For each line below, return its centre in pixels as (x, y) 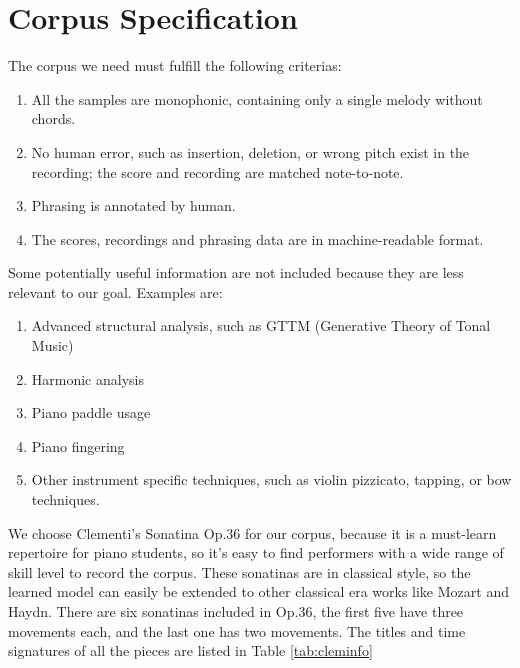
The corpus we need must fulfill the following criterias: (175, 65)
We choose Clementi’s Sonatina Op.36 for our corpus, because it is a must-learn (252, 532)
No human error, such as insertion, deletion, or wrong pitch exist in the (250, 151)
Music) (52, 345)
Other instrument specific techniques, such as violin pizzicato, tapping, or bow (271, 479)
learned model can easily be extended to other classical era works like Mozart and (258, 591)
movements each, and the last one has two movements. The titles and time (237, 630)
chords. (53, 118)
